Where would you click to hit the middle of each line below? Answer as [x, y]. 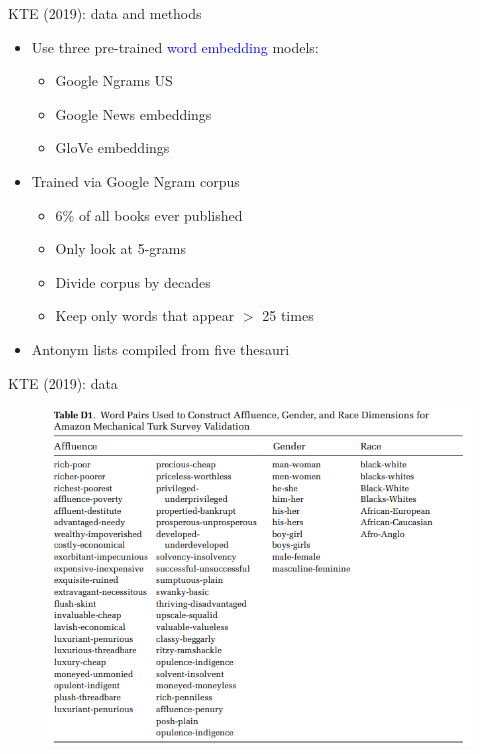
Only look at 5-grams [120, 248]
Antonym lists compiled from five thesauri [160, 348]
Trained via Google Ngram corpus [135, 180]
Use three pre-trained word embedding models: [175, 46]
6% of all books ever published [149, 214]
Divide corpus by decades [133, 281]
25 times [288, 315]
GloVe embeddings [112, 147]
